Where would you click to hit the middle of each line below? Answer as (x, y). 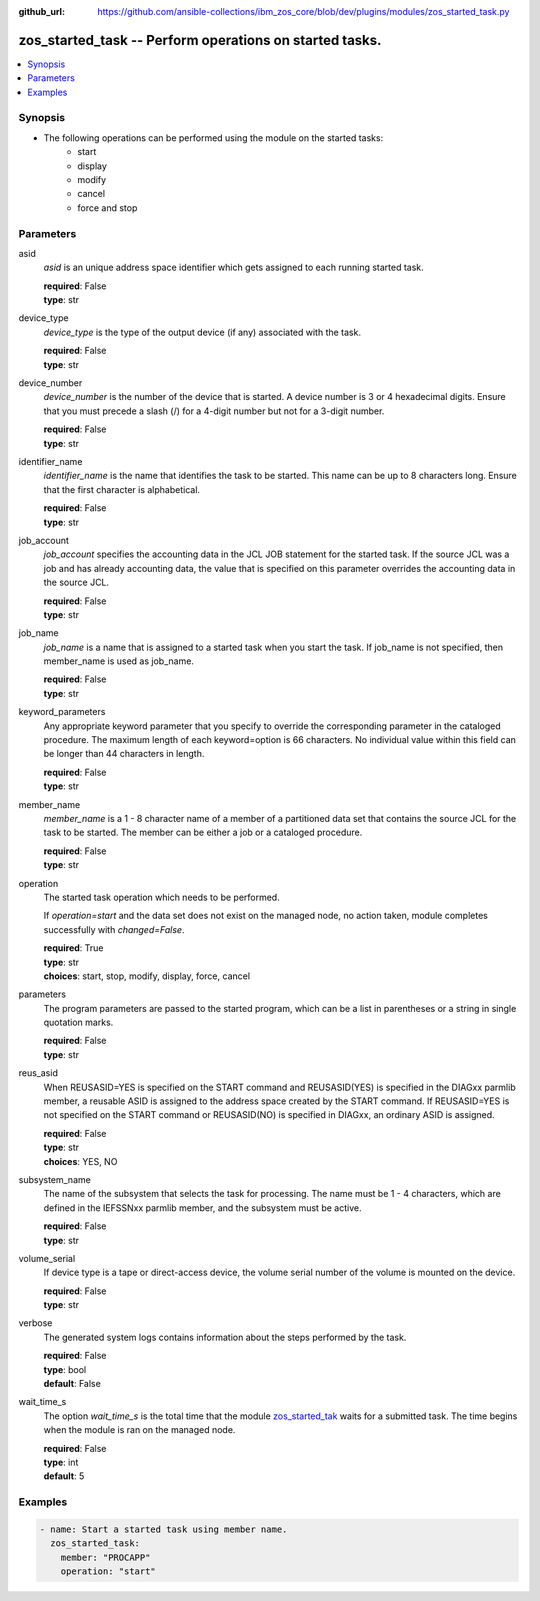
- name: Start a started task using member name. (163, 1529)
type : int (61, 1462)
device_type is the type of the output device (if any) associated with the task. (202, 332)
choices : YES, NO (80, 1161)
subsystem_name (55, 1179)
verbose (35, 1323)
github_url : (41, 11)
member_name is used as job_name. (119, 661)
